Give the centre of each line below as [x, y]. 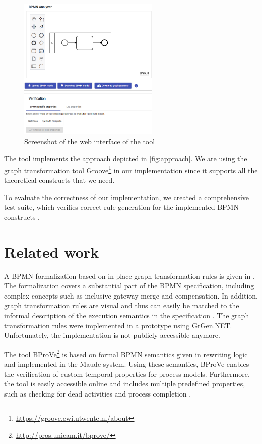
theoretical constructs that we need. [59, 180]
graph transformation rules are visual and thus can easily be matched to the [122, 305]
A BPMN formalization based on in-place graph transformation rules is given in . [129, 276]
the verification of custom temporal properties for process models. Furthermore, [127, 374]
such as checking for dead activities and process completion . [98, 393]
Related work [52, 251]
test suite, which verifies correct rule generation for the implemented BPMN [121, 207]
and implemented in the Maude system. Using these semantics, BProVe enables [127, 363]
